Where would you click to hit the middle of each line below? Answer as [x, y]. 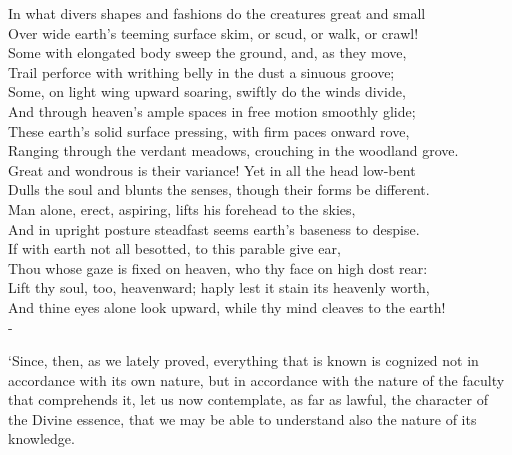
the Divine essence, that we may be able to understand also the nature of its [242, 418]
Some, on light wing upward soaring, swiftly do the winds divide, [207, 91]
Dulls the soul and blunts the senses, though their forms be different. [219, 189]
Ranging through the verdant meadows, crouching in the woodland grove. [233, 150]
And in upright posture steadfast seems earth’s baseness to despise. [214, 228]
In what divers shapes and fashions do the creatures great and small [217, 13]
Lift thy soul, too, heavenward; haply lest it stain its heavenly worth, [219, 287]
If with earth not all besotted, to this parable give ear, [174, 248]
